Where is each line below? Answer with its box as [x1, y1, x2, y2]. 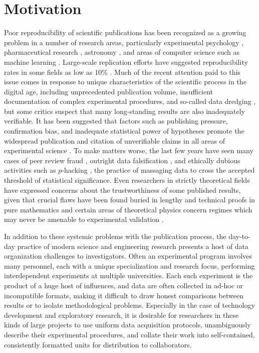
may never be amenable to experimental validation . [4, 214, 164, 224]
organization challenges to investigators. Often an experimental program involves [4, 251, 252, 261]
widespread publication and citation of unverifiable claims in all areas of [4, 135, 225, 146]
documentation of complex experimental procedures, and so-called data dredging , [4, 96, 256, 106]
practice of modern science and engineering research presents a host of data [17, 241, 248, 251]
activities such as [4, 165, 56, 175]
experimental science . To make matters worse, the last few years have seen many [4, 145, 253, 156]
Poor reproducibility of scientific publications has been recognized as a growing [4, 27, 246, 38]
